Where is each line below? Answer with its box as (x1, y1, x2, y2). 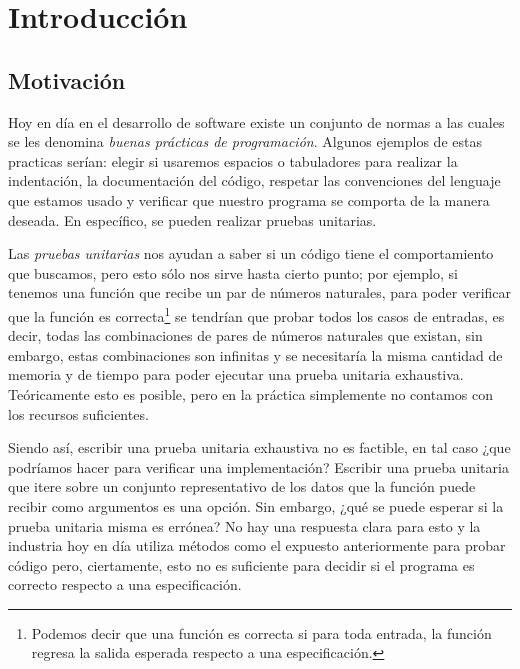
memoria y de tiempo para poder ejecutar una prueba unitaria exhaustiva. (8, 364, 464, 385)
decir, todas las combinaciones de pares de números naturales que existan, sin (8, 325, 483, 346)
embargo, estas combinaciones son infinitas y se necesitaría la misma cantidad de (8, 344, 503, 365)
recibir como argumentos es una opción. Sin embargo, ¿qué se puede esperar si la (8, 495, 504, 516)
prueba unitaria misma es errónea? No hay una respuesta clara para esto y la (8, 515, 481, 536)
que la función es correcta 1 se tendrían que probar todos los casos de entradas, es (8, 302, 505, 326)
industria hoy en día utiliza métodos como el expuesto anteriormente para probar (8, 535, 506, 556)
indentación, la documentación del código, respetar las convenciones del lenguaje (8, 170, 501, 191)
